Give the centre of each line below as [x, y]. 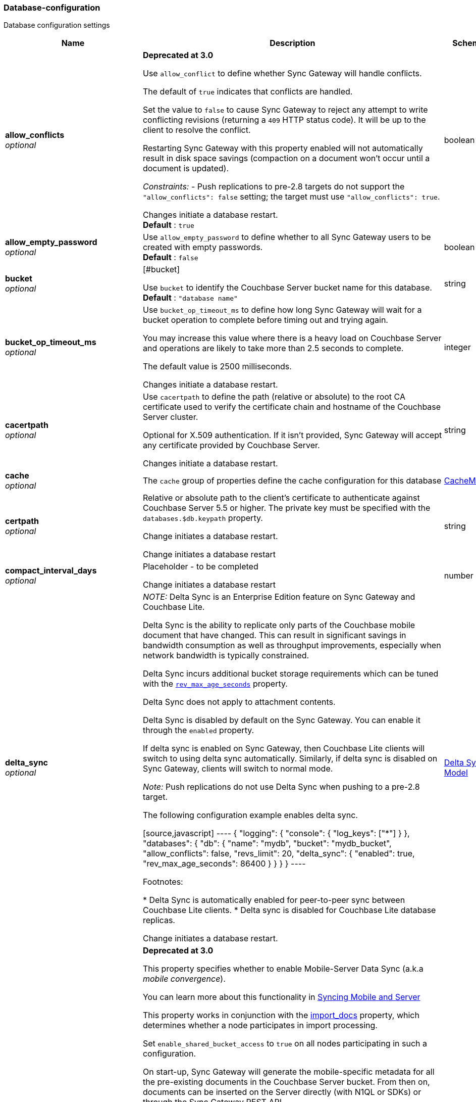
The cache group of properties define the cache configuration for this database [292, 481]
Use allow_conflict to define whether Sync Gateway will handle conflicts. [282, 74]
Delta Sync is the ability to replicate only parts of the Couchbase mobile [279, 625]
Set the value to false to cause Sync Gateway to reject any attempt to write [285, 110]
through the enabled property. [198, 730]
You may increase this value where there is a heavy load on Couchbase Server [292, 338]
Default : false [170, 257]
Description [293, 43]
